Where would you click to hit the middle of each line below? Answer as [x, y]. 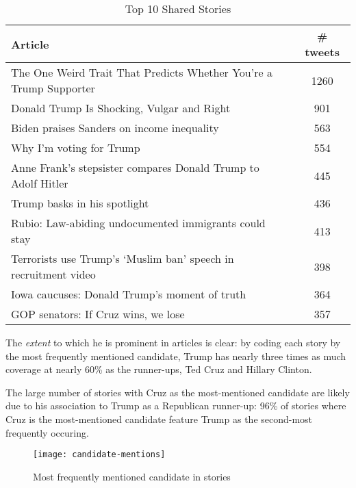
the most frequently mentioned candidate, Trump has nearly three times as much [176, 356]
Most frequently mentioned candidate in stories [132, 476]
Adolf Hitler [40, 183]
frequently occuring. [47, 432]
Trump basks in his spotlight [80, 203]
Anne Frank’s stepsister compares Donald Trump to [135, 167]
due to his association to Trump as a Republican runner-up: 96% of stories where [176, 406]
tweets [322, 52]
